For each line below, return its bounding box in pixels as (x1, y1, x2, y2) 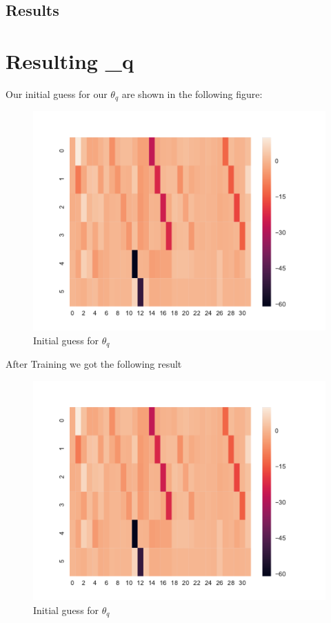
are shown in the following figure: (121, 86, 263, 101)
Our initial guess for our (6, 86, 108, 101)
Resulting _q (6, 46, 134, 75)
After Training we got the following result (6, 357, 182, 371)
